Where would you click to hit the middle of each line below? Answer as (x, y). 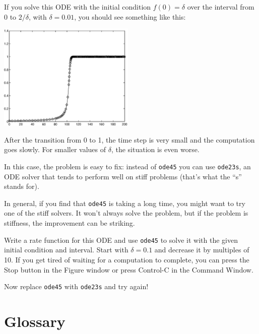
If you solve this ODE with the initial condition (78, 7)
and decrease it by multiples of (202, 250)
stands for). (22, 186)
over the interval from (221, 7)
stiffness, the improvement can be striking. (70, 223)
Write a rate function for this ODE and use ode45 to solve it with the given (121, 240)
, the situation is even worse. (155, 149)
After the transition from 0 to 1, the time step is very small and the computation (129, 139)
